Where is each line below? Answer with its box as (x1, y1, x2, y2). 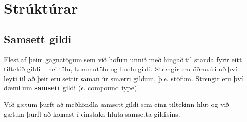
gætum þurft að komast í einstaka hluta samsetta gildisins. (4, 108, 180, 119)
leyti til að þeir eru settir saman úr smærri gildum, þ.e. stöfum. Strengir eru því (4, 73, 243, 83)
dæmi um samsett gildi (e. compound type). (4, 83, 139, 93)
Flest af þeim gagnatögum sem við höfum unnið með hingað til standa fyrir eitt (4, 54, 242, 64)
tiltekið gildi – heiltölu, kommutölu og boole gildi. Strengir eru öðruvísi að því (4, 64, 237, 74)
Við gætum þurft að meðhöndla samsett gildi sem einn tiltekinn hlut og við (4, 99, 229, 109)
